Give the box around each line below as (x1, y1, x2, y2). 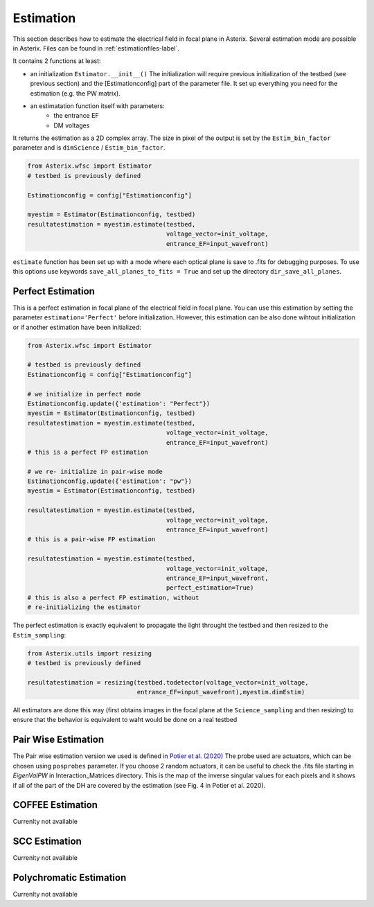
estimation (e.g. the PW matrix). (30, 89, 121, 97)
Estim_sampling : (12, 631, 66, 639)
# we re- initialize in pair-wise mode (27, 468, 163, 475)
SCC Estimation (12, 836, 82, 847)
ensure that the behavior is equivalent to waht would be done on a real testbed (12, 716, 238, 724)
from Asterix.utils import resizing (27, 649, 152, 658)
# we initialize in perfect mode (27, 390, 141, 398)
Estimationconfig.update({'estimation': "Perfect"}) (27, 399, 211, 407)
